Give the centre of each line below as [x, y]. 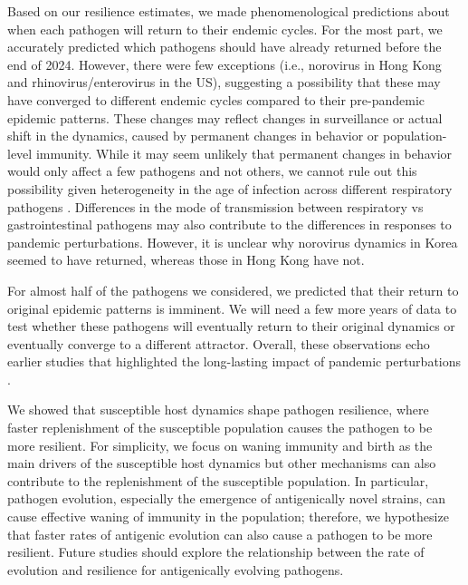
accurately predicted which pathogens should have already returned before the [224, 47]
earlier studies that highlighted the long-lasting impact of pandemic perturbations [234, 361]
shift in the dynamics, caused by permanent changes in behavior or [193, 136]
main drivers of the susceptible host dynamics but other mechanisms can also [222, 463]
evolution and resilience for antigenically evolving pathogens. [176, 569]
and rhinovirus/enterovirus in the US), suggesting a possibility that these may [224, 82]
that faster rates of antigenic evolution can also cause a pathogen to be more [220, 534]
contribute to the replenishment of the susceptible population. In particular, [218, 480]
